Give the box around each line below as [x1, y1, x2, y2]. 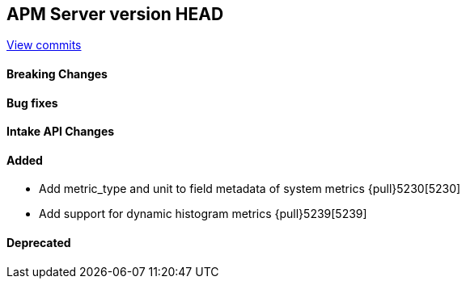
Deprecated [6, 236, 71, 250]
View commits [6, 38, 82, 52]
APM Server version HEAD [6, 4, 224, 24]
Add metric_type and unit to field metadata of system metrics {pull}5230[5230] [39, 182, 461, 196]
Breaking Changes [6, 67, 108, 82]
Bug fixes [6, 95, 58, 110]
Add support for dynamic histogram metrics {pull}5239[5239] [39, 207, 367, 221]
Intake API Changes [6, 124, 115, 139]
